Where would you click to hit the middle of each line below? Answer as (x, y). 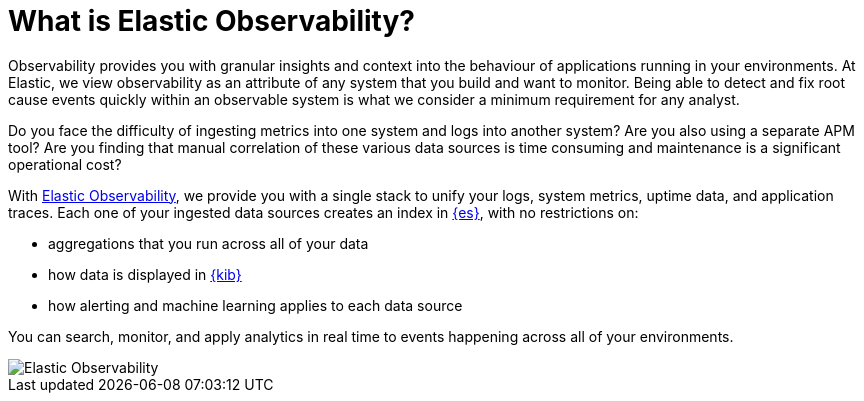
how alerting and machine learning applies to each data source (255, 305)
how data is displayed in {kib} (145, 274)
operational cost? (65, 164)
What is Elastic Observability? (212, 21)
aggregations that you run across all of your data (208, 243)
